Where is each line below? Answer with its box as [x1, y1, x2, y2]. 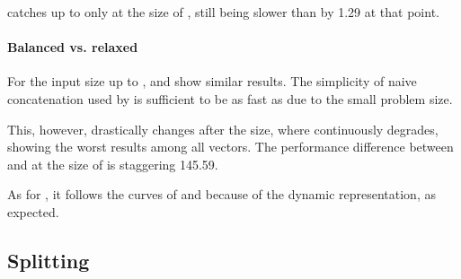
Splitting [7, 246, 90, 274]
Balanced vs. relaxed [7, 38, 138, 57]
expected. [7, 202, 59, 221]
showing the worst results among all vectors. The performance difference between [7, 137, 454, 156]
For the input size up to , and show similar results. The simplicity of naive [7, 72, 417, 91]
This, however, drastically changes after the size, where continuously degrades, [7, 119, 439, 138]
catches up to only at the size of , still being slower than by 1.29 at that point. [7, 3, 439, 21]
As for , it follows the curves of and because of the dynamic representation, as [7, 185, 436, 204]
